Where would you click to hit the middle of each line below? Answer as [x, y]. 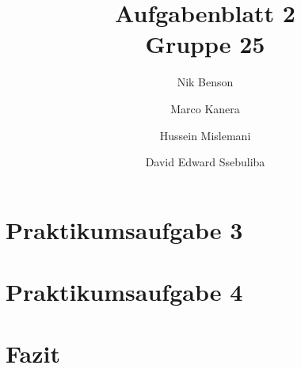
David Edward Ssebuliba [205, 162]
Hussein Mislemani [205, 135]
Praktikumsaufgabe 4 [124, 292]
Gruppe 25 [205, 44]
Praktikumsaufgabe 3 [124, 229]
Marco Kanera [205, 108]
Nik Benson [205, 82]
